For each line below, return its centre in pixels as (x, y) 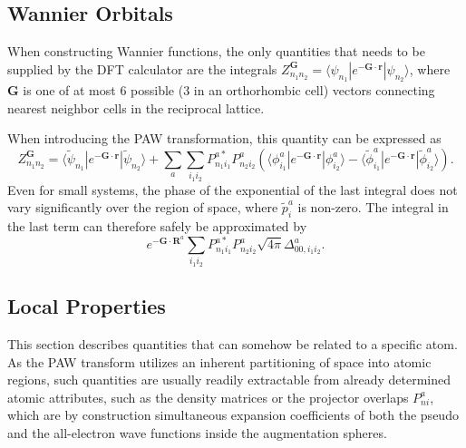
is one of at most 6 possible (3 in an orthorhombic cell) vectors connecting (229, 90)
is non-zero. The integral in (373, 207)
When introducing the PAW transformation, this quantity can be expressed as (224, 138)
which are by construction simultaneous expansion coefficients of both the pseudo (233, 415)
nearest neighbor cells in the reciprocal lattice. (136, 107)
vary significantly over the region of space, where (143, 207)
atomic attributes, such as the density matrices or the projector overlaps (208, 397)
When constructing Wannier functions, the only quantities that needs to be (216, 51)
